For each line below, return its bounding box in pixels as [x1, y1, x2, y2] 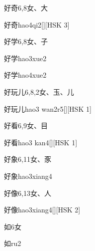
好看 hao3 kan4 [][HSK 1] [4, 137, 78, 147]
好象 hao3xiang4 [4, 170, 52, 181]
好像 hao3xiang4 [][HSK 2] [4, 204, 81, 215]
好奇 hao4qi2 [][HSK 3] [4, 19, 70, 30]
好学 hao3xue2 [4, 53, 47, 63]
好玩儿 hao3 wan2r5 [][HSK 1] [4, 103, 92, 114]
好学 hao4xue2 [4, 70, 47, 80]
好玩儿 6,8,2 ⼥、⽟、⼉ [4, 86, 74, 97]
